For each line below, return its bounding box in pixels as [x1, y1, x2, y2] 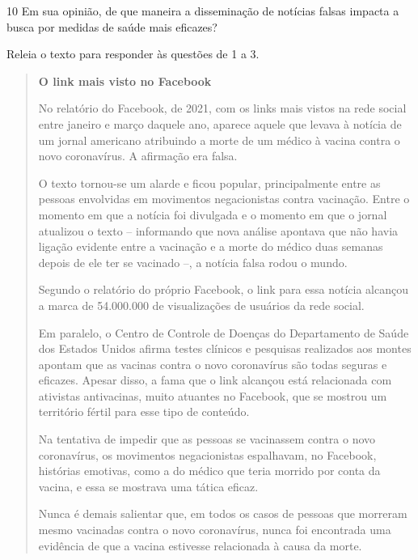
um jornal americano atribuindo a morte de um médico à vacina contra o [38, 131, 400, 148]
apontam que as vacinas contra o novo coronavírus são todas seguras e [38, 355, 387, 372]
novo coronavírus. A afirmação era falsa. [38, 147, 238, 164]
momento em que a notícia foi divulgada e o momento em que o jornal [38, 206, 387, 223]
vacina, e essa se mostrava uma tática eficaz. [38, 477, 259, 494]
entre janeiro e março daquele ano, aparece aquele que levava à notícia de [38, 115, 402, 132]
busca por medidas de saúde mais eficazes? [6, 18, 217, 35]
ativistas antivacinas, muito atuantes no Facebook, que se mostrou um [38, 387, 387, 404]
